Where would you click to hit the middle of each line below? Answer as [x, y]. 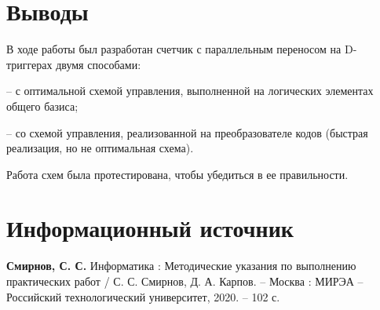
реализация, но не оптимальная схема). [100, 148]
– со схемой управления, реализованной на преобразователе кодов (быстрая [187, 132]
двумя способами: [99, 64]
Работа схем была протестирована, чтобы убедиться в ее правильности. [177, 174]
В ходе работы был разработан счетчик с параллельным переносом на [174, 49]
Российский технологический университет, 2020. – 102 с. [143, 296]
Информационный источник [150, 228]
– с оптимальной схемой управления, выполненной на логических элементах [190, 91]
